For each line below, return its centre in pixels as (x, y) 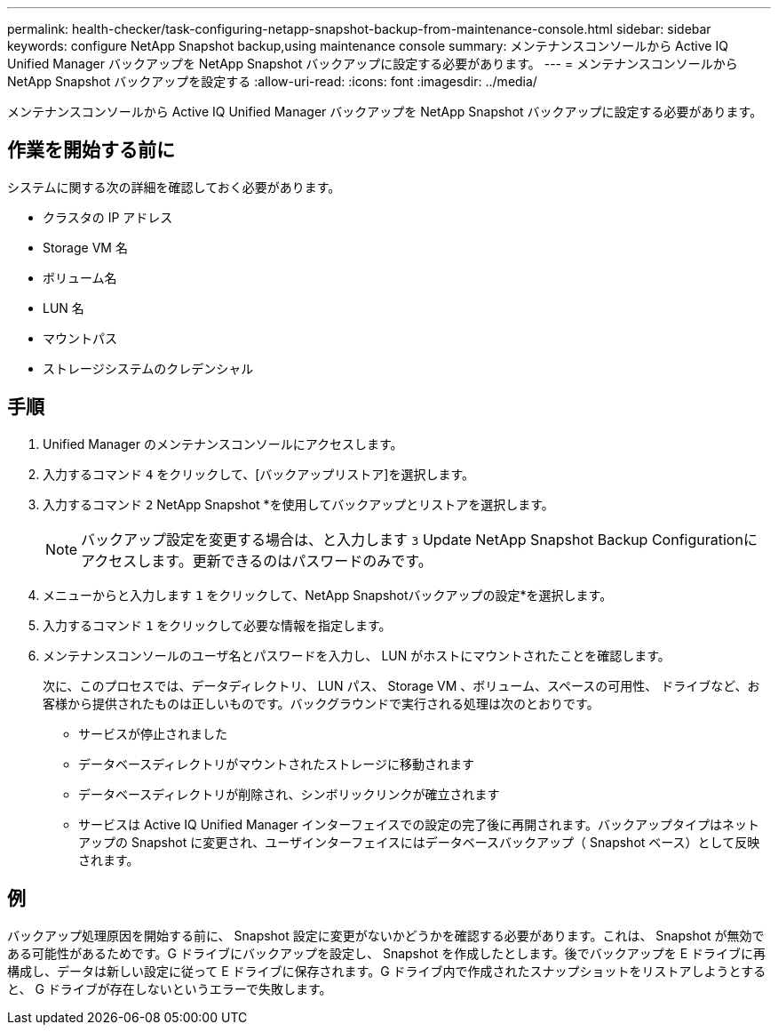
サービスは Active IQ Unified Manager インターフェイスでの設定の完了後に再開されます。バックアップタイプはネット (419, 824)
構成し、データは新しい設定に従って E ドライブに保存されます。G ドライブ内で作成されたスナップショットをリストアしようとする (387, 971)
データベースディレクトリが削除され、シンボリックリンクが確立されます (289, 794)
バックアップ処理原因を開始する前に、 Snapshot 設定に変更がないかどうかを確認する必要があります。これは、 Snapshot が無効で (386, 935)
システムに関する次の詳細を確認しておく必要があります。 (174, 187)
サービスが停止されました (153, 733)
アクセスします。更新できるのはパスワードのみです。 (257, 560)
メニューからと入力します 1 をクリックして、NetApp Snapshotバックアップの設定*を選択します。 (328, 595)
